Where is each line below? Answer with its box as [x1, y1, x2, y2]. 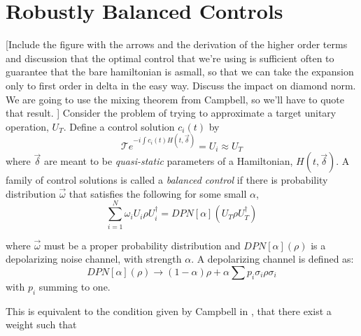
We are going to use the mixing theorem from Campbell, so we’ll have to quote [6, 92, 345, 106]
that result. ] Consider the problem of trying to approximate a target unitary [6, 105, 337, 120]
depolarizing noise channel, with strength [6, 251, 182, 266]
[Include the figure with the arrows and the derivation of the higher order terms [6, 37, 348, 52]
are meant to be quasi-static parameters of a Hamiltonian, [43, 154, 293, 168]
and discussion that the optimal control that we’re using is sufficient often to [6, 50, 334, 65]
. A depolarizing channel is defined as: [191, 251, 354, 266]
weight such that [6, 317, 77, 332]
